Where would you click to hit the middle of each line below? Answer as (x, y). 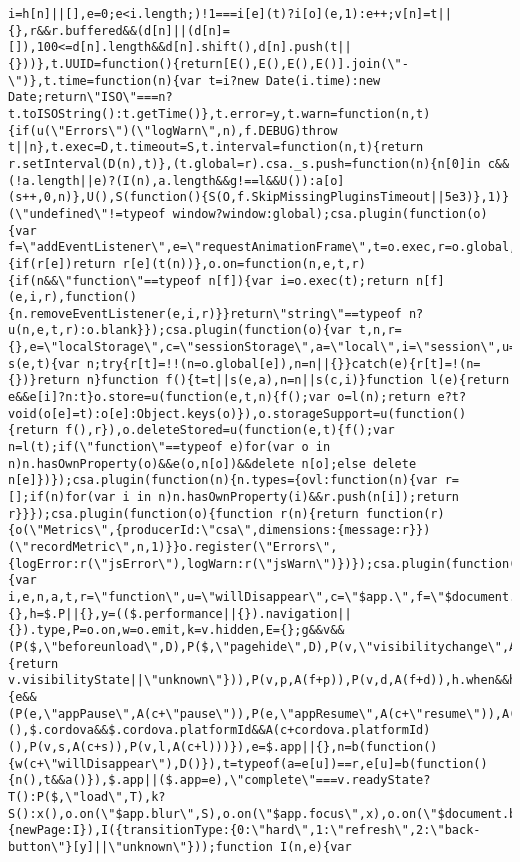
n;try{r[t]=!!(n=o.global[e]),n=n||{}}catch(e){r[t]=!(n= (283, 363)
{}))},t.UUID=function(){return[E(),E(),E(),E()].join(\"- (208, 63)
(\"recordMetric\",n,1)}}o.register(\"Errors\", (173, 547)
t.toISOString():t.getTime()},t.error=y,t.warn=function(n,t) (219, 113)
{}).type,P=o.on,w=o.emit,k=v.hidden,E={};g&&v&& (176, 630)
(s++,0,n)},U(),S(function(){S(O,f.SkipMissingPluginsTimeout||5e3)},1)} (259, 197)
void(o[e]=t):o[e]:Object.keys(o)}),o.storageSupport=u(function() (237, 413)
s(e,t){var (44, 363)
